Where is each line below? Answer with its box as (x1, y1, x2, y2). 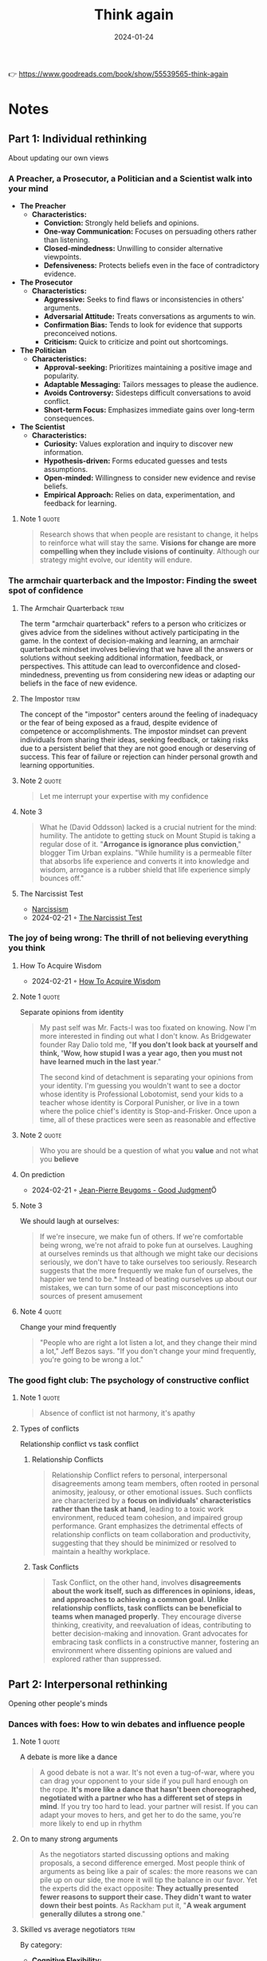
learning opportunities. (19, 760, 95, 769)
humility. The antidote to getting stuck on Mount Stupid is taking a (39, 830, 257, 841)
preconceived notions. (43, 329, 118, 338)
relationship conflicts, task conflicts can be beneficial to (51, 1604, 242, 1613)
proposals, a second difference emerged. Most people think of (39, 1858, 245, 1868)
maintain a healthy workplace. (51, 1547, 151, 1556)
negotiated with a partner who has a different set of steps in (39, 1793, 242, 1803)
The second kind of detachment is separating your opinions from (39, 1072, 253, 1081)
